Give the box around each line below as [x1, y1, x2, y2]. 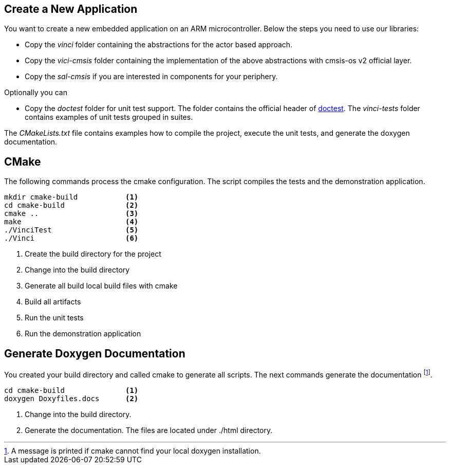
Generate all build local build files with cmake [25, 281, 178, 291]
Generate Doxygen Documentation [4, 347, 185, 360]
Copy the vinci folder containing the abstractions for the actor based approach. [25, 40, 293, 49]
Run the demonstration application [25, 329, 141, 338]
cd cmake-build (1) [4, 386, 139, 394]
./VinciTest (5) [4, 226, 139, 235]
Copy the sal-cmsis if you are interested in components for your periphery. [25, 72, 278, 81]
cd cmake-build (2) [4, 201, 139, 210]
